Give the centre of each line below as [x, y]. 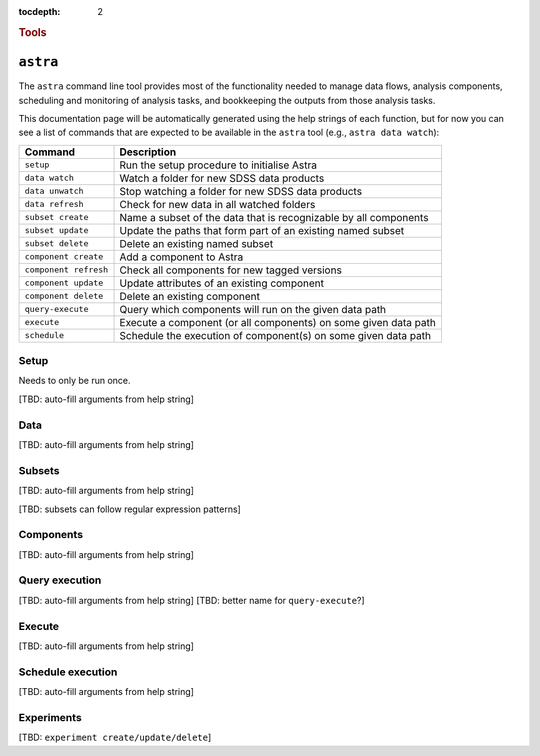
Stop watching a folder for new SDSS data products [241, 191]
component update [64, 283]
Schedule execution [68, 672]
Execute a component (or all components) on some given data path [278, 322]
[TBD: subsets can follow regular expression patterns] [130, 509]
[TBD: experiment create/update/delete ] [115, 737]
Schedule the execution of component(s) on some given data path [275, 335]
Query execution [60, 580]
